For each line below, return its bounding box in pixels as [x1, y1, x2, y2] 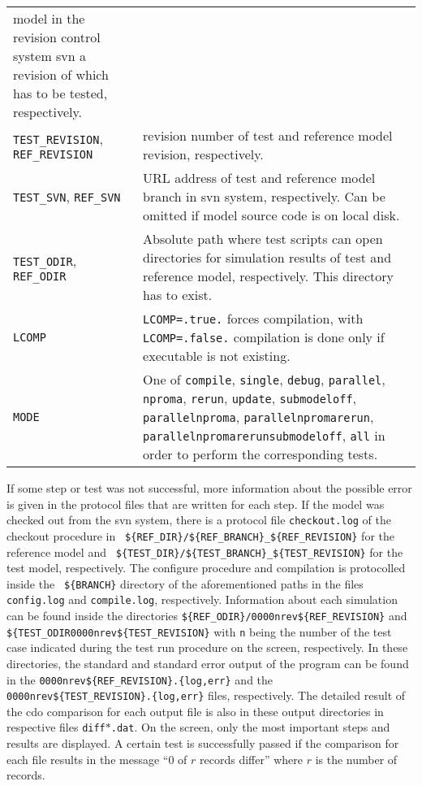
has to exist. [143, 285, 213, 304]
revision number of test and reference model [143, 126, 393, 145]
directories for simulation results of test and [143, 248, 392, 267]
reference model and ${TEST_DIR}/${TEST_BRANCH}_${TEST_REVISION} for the [6, 543, 403, 560]
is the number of [315, 750, 398, 767]
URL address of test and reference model [143, 168, 376, 187]
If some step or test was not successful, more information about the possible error [6, 480, 412, 496]
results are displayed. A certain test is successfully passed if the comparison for [6, 735, 399, 752]
